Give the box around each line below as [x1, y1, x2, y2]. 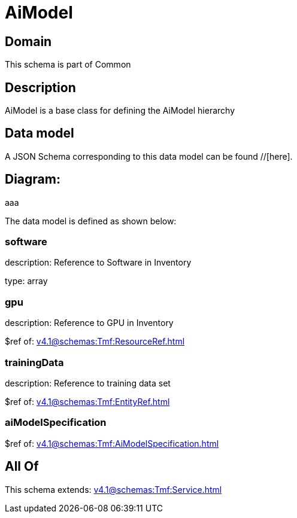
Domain [5, 33, 52, 49]
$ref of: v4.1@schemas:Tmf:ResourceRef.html [5, 336, 185, 347]
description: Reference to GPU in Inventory [5, 318, 174, 328]
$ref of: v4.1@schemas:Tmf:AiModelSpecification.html [5, 438, 219, 449]
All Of [5, 459, 39, 474]
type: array [5, 276, 48, 287]
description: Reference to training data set [5, 377, 171, 388]
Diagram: [5, 172, 60, 187]
